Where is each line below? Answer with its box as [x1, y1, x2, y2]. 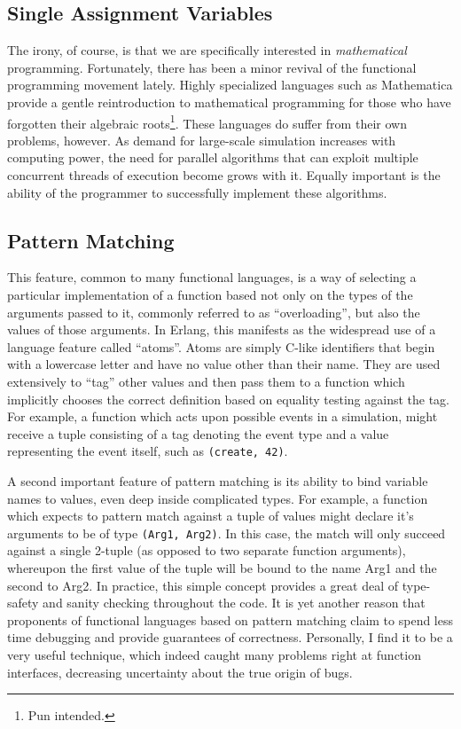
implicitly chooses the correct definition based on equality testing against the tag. [7, 389, 450, 408]
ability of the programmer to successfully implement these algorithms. [7, 183, 387, 201]
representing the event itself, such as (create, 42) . [7, 442, 288, 460]
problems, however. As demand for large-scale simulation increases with [7, 130, 396, 149]
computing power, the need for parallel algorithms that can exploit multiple [7, 148, 418, 167]
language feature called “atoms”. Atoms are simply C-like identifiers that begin [7, 337, 435, 356]
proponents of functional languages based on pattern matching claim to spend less [7, 610, 454, 629]
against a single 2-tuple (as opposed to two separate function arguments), [7, 541, 406, 560]
